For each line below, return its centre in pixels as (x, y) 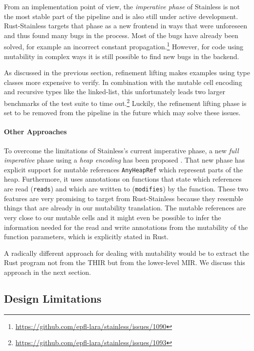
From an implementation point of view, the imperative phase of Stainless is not (122, 6)
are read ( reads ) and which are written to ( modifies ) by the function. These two (126, 189)
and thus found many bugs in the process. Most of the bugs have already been (121, 35)
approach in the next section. (48, 272)
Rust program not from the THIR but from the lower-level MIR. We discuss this (125, 262)
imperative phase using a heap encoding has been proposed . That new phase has (125, 160)
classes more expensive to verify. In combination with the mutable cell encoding (123, 82)
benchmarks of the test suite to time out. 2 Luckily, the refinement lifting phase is (125, 102)
